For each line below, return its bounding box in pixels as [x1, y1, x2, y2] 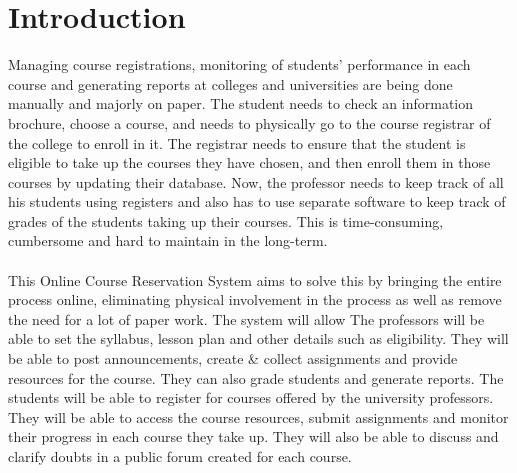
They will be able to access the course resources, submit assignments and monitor [8, 406, 509, 427]
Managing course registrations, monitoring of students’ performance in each [8, 54, 471, 75]
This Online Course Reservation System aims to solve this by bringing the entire [8, 269, 502, 290]
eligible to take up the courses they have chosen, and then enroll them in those [8, 152, 491, 173]
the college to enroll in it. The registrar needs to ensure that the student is [8, 132, 466, 153]
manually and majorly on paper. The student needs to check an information [8, 93, 474, 114]
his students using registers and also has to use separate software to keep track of [8, 191, 506, 212]
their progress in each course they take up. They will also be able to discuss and [8, 426, 499, 447]
